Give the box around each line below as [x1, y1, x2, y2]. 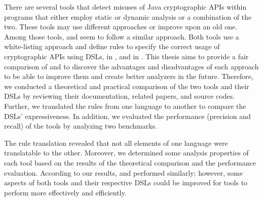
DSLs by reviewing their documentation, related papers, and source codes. [4, 91, 235, 101]
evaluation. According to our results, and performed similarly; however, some [4, 167, 243, 178]
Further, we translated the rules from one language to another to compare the [4, 100, 246, 111]
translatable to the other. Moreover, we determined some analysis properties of [4, 147, 249, 158]
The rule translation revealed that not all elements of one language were [4, 137, 228, 148]
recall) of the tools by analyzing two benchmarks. [4, 120, 158, 131]
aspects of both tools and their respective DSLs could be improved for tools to [4, 177, 248, 188]
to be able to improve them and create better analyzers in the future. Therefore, [4, 71, 253, 82]
